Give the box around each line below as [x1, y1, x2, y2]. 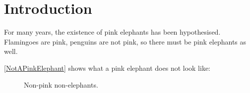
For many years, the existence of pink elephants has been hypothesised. [4, 27, 221, 37]
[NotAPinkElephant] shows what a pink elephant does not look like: [4, 62, 211, 73]
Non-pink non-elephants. [24, 79, 98, 90]
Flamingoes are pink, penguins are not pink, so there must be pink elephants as [4, 36, 247, 46]
